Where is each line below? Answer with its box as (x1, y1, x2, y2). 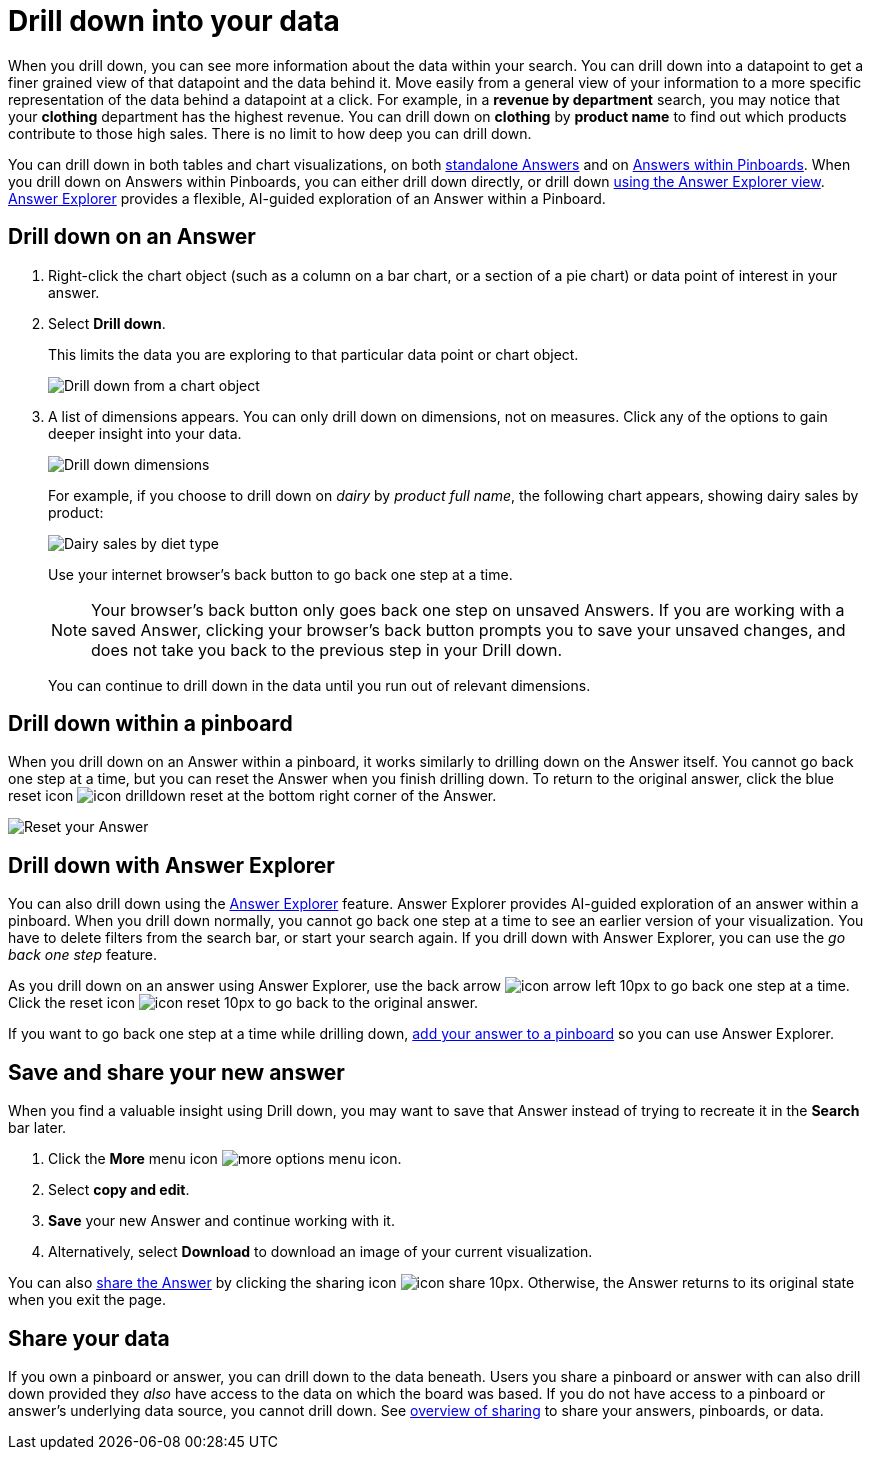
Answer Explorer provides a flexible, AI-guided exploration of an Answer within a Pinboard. (8, 189, 606, 207)
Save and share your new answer (8, 1059, 345, 1085)
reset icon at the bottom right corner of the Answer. (8, 787, 497, 805)
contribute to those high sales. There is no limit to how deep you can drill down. (8, 124, 532, 142)
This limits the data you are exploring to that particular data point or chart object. (48, 345, 579, 363)
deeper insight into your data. (48, 424, 242, 442)
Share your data (8, 1325, 170, 1351)
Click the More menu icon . (48, 1150, 402, 1168)
